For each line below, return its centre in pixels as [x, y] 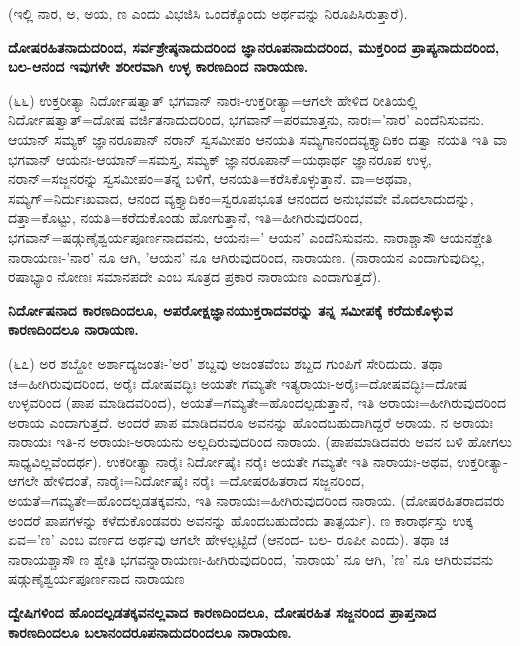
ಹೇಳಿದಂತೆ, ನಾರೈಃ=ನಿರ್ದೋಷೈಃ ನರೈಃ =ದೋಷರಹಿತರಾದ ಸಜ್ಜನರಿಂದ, [204, 480]
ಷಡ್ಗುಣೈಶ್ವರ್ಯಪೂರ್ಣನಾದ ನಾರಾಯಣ [96, 578]
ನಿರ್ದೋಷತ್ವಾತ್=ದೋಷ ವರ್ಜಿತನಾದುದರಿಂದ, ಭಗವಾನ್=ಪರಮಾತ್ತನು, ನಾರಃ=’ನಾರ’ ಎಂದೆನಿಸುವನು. [246, 119]
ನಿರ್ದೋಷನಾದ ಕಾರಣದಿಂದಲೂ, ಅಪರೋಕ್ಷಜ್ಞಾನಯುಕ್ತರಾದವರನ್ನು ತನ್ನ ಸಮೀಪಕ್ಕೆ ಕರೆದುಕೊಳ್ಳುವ [230, 309]
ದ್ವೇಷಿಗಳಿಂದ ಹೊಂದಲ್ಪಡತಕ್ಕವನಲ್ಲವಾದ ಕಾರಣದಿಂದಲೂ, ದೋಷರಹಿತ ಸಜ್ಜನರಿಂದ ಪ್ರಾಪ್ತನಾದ [222, 612]
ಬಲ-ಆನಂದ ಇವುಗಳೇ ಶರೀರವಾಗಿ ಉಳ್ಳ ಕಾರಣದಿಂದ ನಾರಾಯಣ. [158, 66]
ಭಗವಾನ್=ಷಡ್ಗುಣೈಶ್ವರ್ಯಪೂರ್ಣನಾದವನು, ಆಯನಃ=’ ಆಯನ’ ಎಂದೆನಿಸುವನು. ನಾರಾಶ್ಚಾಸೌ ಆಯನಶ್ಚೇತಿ [250, 236]
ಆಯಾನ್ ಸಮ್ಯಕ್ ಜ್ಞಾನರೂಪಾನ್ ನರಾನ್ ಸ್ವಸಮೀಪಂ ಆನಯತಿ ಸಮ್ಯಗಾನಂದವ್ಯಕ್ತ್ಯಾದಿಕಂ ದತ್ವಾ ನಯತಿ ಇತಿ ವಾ [258, 138]
